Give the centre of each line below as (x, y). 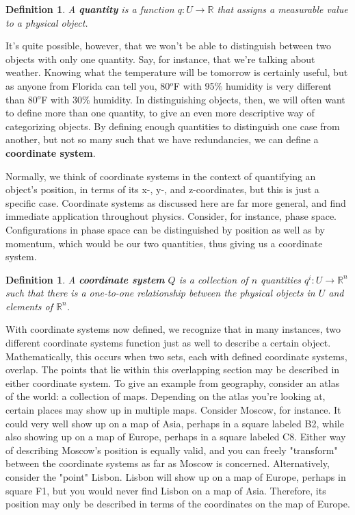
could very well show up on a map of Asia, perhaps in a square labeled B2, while (175, 423)
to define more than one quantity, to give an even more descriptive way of (160, 113)
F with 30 (62, 99)
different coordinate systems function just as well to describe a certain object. (168, 343)
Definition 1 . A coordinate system (85, 279)
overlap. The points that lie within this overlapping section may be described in (173, 369)
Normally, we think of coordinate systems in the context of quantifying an (161, 176)
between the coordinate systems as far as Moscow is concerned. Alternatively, (168, 463)
